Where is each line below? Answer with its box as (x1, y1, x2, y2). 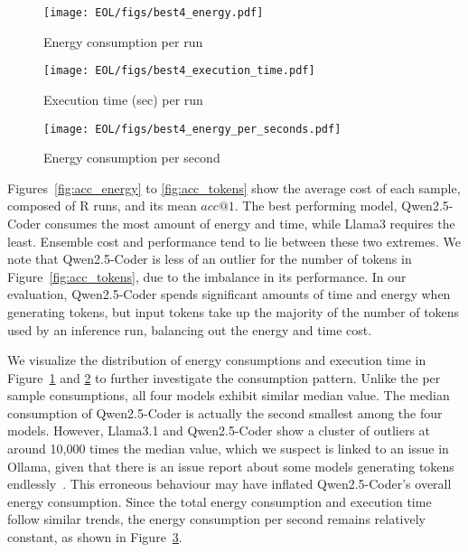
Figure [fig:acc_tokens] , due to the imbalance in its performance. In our (7, 267, 407, 285)
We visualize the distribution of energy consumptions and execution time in (7, 351, 426, 370)
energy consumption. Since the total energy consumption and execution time (7, 491, 432, 510)
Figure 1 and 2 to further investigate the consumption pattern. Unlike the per (7, 368, 441, 387)
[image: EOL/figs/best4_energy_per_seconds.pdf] (43, 122, 342, 136)
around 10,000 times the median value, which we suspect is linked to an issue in (7, 439, 449, 458)
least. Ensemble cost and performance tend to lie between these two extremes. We (7, 231, 461, 250)
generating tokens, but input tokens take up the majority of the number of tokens (7, 302, 460, 321)
